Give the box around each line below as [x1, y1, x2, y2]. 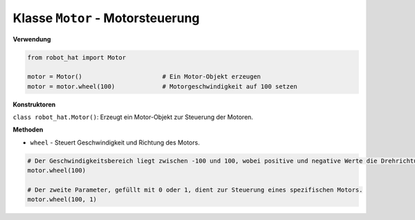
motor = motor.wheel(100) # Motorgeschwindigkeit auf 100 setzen [27, 82, 297, 90]
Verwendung [12, 35, 51, 43]
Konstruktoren [12, 100, 56, 109]
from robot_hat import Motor [27, 53, 127, 62]
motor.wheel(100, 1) [27, 196, 97, 203]
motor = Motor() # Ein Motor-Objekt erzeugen [27, 73, 261, 81]
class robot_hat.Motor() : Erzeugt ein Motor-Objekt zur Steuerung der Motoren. [12, 113, 254, 121]
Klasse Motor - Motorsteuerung [12, 10, 200, 26]
